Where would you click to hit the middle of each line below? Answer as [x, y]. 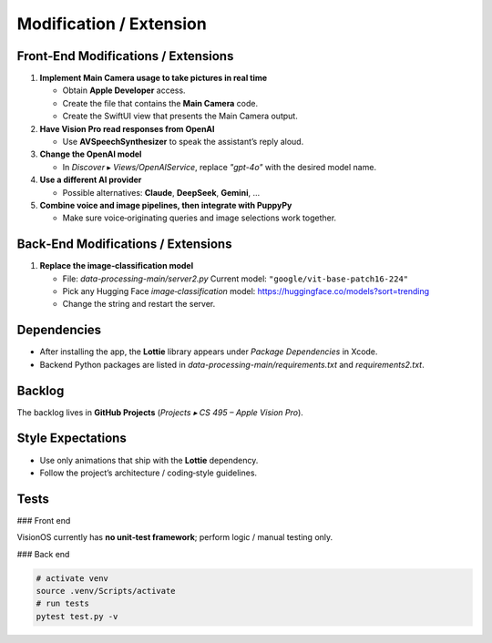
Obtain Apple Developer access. [124, 90]
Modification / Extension [112, 24]
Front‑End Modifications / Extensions [125, 56]
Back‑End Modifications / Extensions [124, 245]
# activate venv [72, 578]
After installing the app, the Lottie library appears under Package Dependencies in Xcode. [209, 352]
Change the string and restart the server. [139, 304]
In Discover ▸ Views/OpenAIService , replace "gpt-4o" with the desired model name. [220, 167]
